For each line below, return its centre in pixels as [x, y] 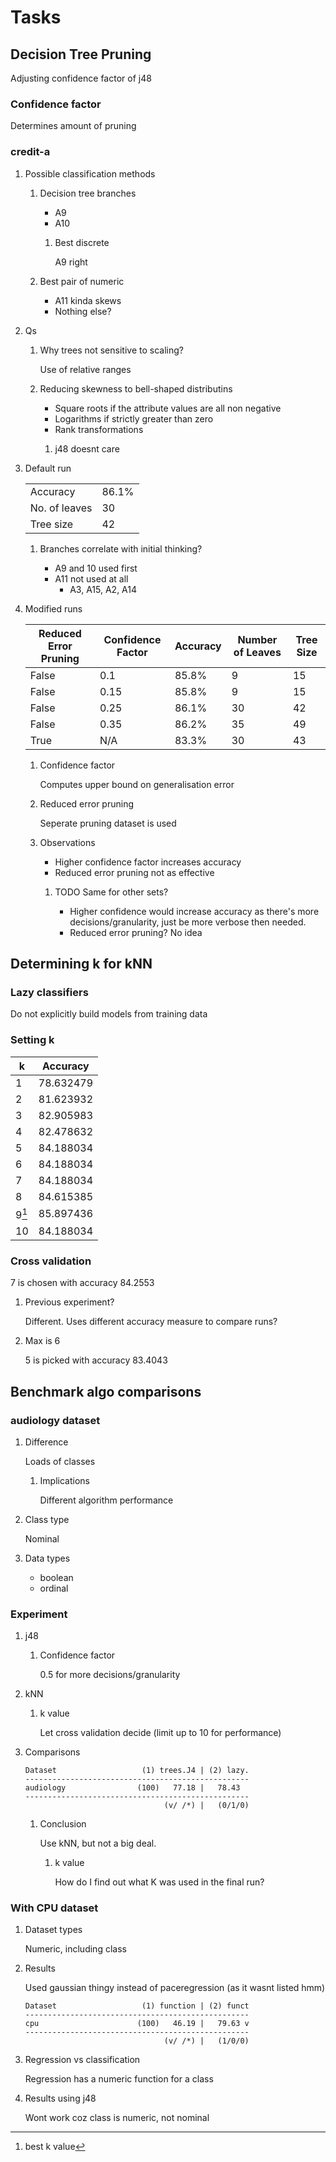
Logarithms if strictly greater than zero [134, 418]
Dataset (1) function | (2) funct [137, 2006]
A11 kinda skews [88, 300]
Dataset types [53, 1930]
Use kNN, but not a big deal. [98, 1843]
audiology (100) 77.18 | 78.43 [132, 1788]
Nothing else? [83, 311]
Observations [67, 842]
